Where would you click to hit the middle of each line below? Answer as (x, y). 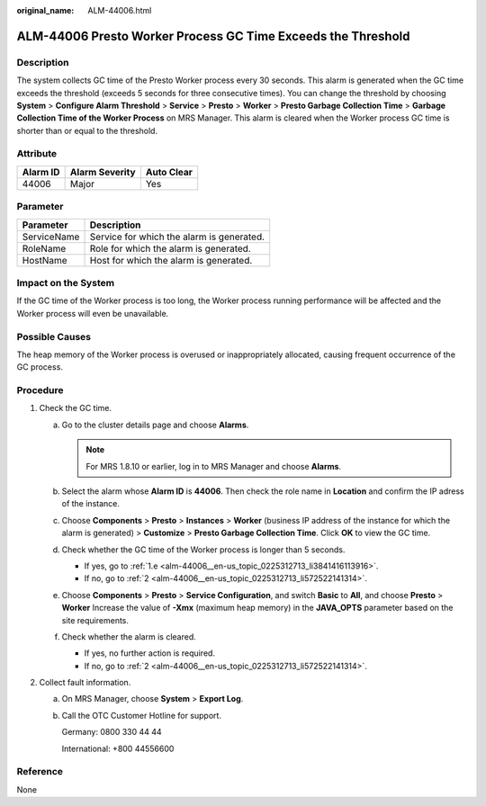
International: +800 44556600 (118, 748)
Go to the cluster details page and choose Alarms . (155, 425)
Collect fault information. (85, 683)
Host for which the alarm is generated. (171, 260)
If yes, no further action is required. (150, 653)
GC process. (40, 367)
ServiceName (51, 237)
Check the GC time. (76, 408)
